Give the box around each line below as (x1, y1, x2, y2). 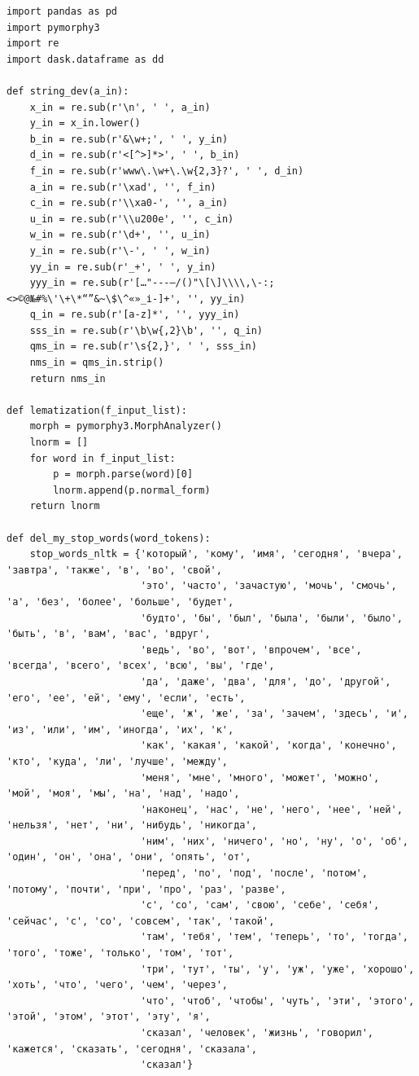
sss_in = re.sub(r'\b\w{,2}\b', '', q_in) (29, 324, 263, 336)
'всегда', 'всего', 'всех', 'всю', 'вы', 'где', (7, 660, 275, 672)
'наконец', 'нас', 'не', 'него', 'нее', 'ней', (140, 803, 403, 815)
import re (7, 37, 59, 50)
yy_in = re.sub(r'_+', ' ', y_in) (29, 261, 216, 273)
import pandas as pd (7, 6, 118, 17)
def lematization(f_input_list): (7, 404, 187, 416)
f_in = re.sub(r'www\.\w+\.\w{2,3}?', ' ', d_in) (29, 165, 304, 177)
